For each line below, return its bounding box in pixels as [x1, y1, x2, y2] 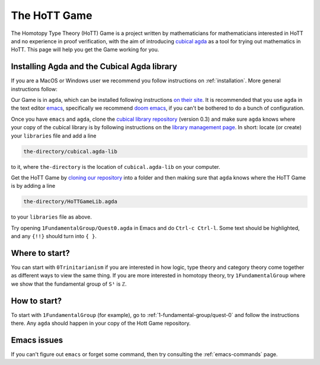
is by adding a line [11, 182, 56, 190]
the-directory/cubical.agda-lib [23, 148, 118, 155]
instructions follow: [11, 85, 57, 92]
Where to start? [11, 248, 71, 258]
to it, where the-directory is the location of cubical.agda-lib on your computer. [11, 163, 220, 170]
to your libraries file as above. [11, 213, 92, 220]
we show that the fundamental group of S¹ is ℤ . [11, 280, 127, 287]
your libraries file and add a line [11, 132, 97, 139]
